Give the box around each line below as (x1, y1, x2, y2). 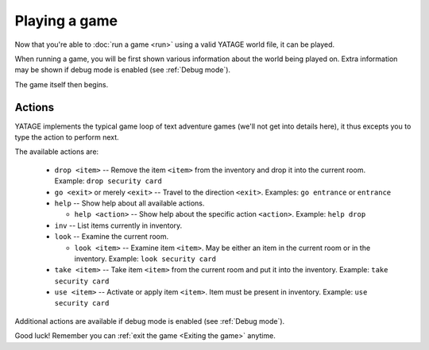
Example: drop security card (54, 176, 162, 186)
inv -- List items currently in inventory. (54, 221, 183, 230)
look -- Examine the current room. (54, 232, 169, 241)
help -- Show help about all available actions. (54, 198, 205, 208)
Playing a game (14, 12, 118, 29)
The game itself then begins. (14, 79, 109, 89)
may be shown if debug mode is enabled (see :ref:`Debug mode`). (14, 65, 230, 75)
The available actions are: (14, 147, 99, 156)
